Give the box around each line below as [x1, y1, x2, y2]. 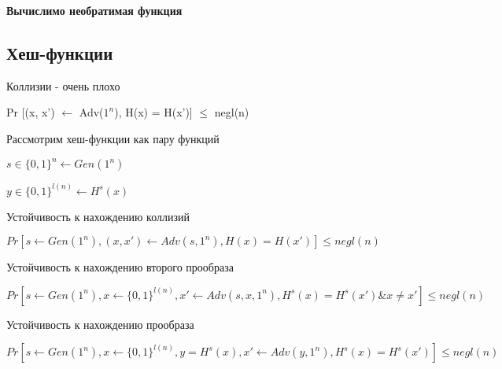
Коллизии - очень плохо [6, 77, 120, 94]
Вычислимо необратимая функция [6, 2, 183, 18]
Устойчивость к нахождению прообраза [6, 315, 194, 332]
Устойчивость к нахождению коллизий [6, 208, 190, 224]
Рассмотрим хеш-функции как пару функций [6, 130, 220, 146]
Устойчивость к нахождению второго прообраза [6, 259, 234, 275]
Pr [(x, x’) [6, 104, 55, 120]
